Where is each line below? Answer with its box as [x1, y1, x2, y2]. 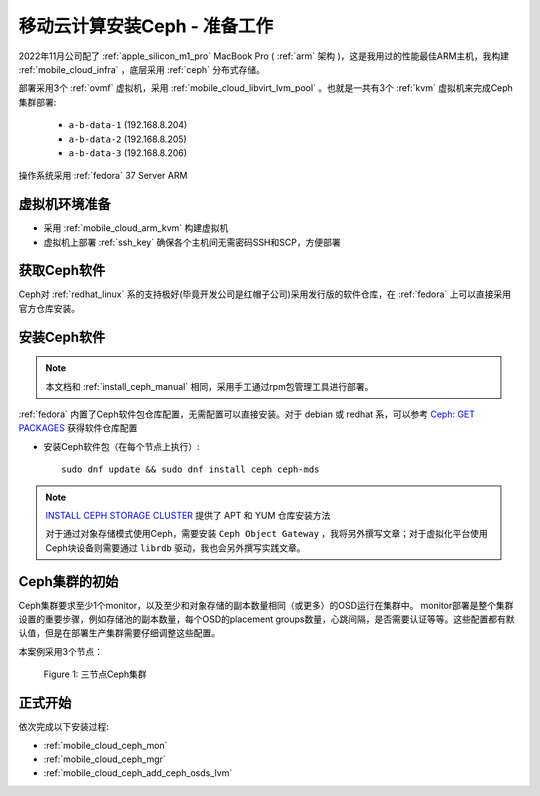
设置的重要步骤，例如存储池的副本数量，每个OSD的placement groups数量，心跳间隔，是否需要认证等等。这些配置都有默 [18, 613, 515, 625]
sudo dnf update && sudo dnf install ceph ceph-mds [61, 464, 320, 475]
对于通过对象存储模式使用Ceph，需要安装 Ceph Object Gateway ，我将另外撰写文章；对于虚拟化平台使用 [45, 528, 489, 540]
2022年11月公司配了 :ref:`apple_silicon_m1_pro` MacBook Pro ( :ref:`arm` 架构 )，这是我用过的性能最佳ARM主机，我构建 [18, 50, 510, 62]
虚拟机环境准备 [18, 196, 111, 213]
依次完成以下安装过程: [18, 721, 110, 733]
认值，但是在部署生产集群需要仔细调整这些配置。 [18, 627, 220, 639]
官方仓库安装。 [18, 302, 80, 314]
